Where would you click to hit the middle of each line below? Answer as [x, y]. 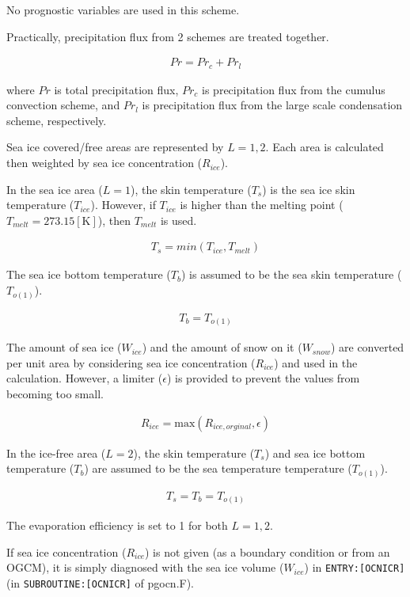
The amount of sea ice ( [64, 347]
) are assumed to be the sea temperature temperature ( [218, 468]
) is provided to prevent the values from [263, 378]
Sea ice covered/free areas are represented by [115, 147]
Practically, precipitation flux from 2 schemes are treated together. [168, 36]
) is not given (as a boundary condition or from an [268, 551]
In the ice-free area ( [56, 453]
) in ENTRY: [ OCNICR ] [355, 567]
